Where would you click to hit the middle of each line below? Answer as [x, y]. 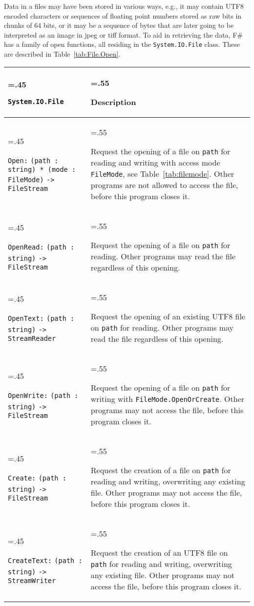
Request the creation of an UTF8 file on [159, 552]
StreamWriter [32, 580]
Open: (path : [33, 161]
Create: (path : [37, 478]
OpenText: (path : [41, 319]
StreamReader [32, 339]
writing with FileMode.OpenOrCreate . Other [168, 398]
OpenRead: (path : [41, 247]
